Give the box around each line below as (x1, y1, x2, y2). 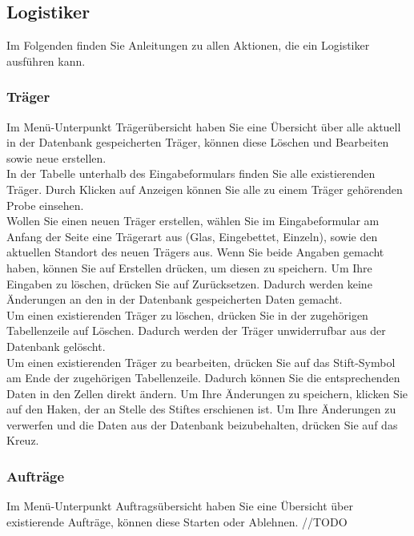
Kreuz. (6, 432, 39, 449)
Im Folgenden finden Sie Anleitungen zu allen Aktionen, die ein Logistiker (6, 37, 370, 54)
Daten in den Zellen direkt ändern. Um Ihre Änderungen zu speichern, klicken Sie (6, 385, 408, 401)
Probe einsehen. (6, 196, 84, 213)
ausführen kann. (6, 52, 86, 69)
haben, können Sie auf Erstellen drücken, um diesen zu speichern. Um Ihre (6, 259, 372, 276)
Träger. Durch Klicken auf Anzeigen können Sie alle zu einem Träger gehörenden (6, 180, 403, 197)
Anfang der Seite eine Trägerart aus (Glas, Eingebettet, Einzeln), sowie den (6, 228, 378, 244)
